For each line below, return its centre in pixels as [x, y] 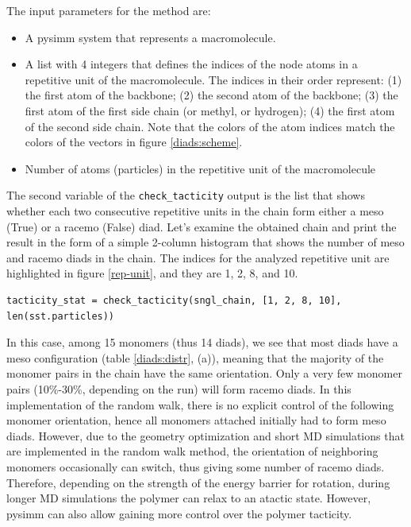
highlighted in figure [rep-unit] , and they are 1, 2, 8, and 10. [152, 273]
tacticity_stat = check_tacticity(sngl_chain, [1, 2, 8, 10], [174, 300]
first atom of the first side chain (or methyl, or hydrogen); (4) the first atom [210, 110]
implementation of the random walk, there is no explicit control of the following [200, 404]
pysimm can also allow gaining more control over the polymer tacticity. [179, 513]
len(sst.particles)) [61, 316]
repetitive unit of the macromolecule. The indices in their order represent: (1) [213, 79]
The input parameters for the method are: [109, 10]
